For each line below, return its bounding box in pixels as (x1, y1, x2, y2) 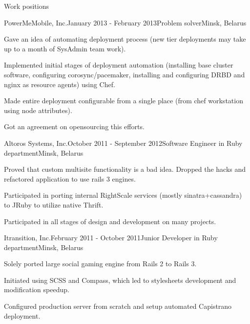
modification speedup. (4, 284, 69, 295)
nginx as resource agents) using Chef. (4, 79, 115, 89)
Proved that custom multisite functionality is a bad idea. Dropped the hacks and (4, 164, 246, 174)
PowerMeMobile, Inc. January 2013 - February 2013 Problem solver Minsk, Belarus (4, 17, 247, 27)
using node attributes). (4, 105, 72, 115)
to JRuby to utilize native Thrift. (4, 199, 104, 209)
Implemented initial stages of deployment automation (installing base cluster (4, 60, 233, 70)
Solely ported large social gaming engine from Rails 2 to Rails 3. (4, 258, 197, 269)
